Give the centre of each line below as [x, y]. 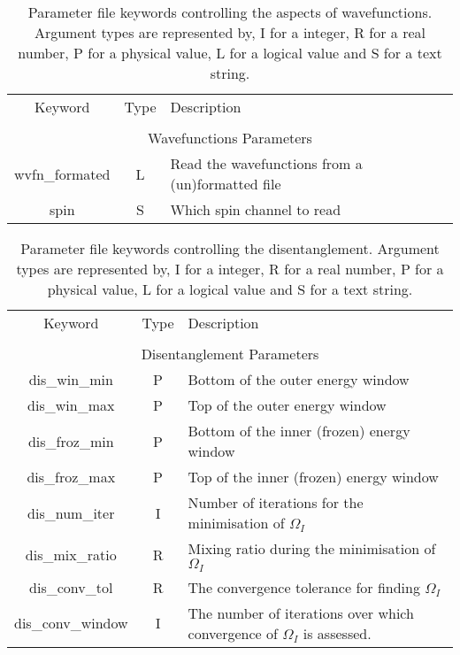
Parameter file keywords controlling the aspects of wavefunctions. [230, 12]
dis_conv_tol [71, 587]
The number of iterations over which [301, 613]
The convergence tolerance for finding [304, 587]
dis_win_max [71, 405]
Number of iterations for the [276, 502]
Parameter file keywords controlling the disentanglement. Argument [230, 248]
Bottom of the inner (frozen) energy [299, 431]
